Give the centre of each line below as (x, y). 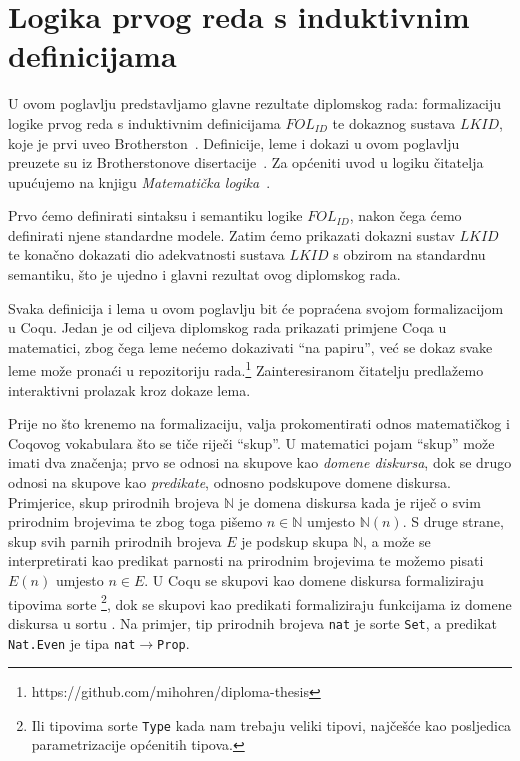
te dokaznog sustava (394, 122)
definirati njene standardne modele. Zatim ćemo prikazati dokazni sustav (231, 234)
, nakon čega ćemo (405, 215)
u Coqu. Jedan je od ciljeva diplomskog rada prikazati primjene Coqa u (227, 327)
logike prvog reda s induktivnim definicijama (144, 122)
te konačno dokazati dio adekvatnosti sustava (146, 254)
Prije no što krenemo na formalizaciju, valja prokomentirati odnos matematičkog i (259, 423)
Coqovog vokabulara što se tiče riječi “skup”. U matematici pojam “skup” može (251, 442)
